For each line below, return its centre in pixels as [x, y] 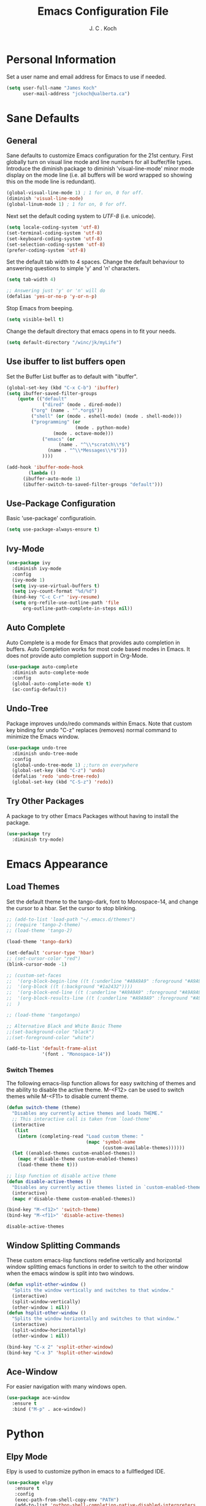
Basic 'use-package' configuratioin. [51, 518]
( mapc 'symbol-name [111, 1142]
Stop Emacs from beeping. [40, 308]
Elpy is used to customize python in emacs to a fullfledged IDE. [86, 1471]
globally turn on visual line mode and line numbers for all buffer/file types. [100, 162]
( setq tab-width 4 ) [31, 280]
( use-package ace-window [38, 1398]
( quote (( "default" [42, 399]
